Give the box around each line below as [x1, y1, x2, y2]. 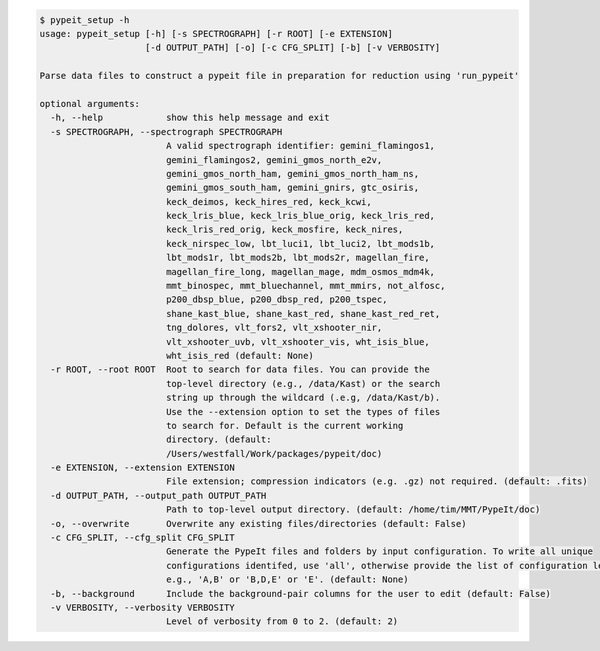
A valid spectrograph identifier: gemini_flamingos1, [165, 140, 435, 152]
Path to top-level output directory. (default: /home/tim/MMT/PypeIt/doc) [165, 504, 541, 515]
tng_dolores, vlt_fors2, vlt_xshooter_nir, [165, 322, 383, 334]
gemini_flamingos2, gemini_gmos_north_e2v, [165, 154, 383, 165]
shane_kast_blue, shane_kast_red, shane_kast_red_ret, [165, 308, 441, 319]
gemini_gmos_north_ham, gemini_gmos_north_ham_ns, [165, 168, 420, 179]
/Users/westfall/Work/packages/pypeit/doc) [165, 448, 383, 459]
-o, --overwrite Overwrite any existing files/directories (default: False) [50, 518, 467, 529]
